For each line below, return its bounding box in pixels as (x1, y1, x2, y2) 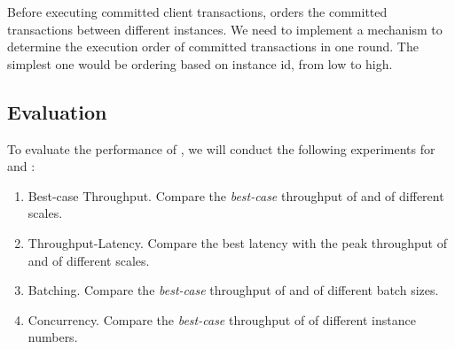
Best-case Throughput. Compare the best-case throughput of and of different (27, 186, 444, 205)
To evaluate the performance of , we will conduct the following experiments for (7, 139, 435, 158)
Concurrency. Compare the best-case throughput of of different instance (27, 310, 416, 329)
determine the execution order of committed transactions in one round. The (7, 37, 419, 56)
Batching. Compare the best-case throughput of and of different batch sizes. (27, 281, 439, 299)
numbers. (27, 328, 78, 346)
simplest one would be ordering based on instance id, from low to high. (7, 54, 393, 73)
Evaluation (7, 97, 107, 125)
